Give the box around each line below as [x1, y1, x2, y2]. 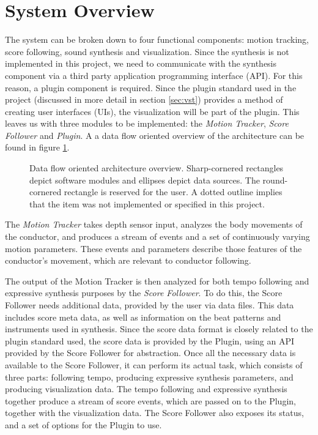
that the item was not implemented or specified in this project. [29, 197, 265, 210]
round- [262, 173, 288, 186]
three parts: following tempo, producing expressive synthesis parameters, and [5, 370, 294, 383]
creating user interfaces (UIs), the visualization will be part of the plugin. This [5, 105, 300, 117]
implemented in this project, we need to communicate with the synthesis [5, 57, 277, 70]
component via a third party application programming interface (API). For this [5, 69, 303, 81]
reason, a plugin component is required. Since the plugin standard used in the [5, 81, 297, 94]
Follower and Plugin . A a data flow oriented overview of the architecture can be [5, 128, 305, 141]
